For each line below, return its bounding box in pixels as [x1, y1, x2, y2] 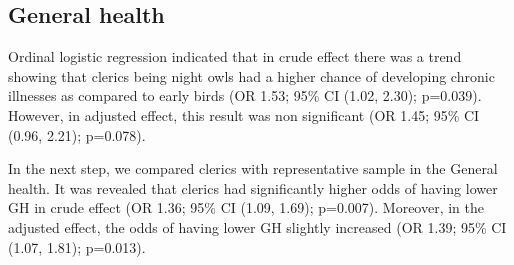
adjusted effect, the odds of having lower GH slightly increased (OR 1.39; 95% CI [8, 216, 507, 237]
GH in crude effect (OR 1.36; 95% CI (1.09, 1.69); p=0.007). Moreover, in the [8, 197, 484, 218]
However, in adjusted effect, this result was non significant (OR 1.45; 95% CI [8, 104, 480, 125]
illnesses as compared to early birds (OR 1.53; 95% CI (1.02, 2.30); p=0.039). [8, 85, 482, 106]
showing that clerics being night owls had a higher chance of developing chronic [8, 65, 495, 86]
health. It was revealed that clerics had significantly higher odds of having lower [8, 177, 498, 198]
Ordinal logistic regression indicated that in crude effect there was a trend [8, 46, 462, 67]
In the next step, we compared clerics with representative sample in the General [8, 158, 498, 179]
